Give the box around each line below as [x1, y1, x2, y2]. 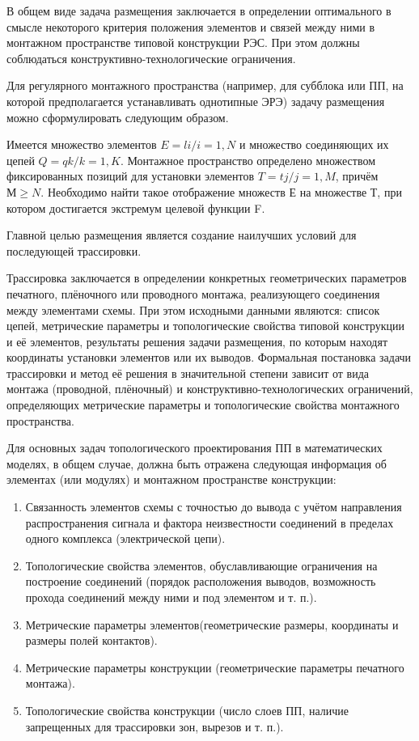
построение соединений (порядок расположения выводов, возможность [25, 573, 376, 590]
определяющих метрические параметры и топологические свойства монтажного [6, 396, 400, 413]
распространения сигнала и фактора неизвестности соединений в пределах [25, 514, 394, 531]
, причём [335, 167, 379, 184]
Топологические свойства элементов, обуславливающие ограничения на [25, 557, 378, 574]
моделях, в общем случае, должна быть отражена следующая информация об [6, 455, 387, 472]
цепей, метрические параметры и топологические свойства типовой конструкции [6, 317, 405, 334]
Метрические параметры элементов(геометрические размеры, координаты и [25, 616, 399, 633]
